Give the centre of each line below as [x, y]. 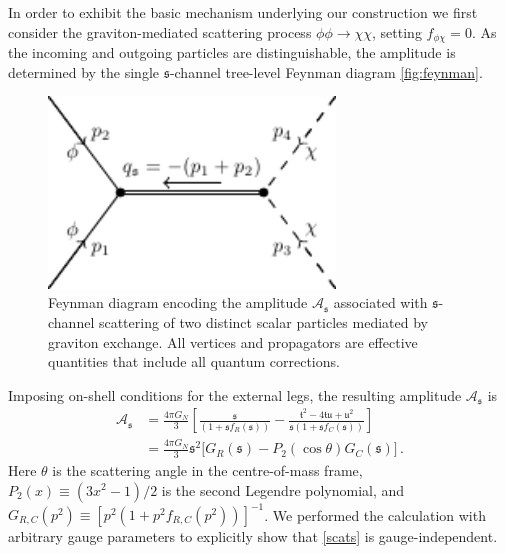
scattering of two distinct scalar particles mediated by [263, 321]
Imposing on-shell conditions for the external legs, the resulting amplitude [235, 394]
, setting [397, 31]
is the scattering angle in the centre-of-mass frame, [207, 469]
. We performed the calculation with [375, 514]
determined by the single [84, 71]
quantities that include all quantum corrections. [194, 361]
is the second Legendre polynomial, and [283, 489]
